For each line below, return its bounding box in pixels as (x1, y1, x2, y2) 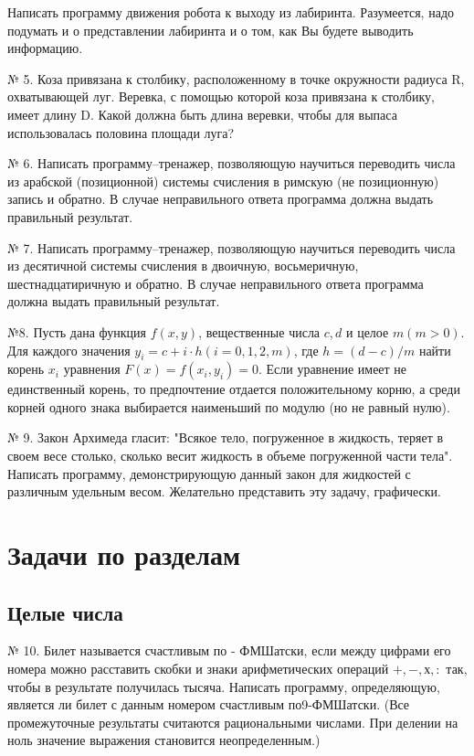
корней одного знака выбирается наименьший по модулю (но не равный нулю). (7, 397, 450, 416)
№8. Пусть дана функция (7, 322, 147, 341)
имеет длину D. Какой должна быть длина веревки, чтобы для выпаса (7, 104, 397, 123)
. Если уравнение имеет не (258, 359, 407, 378)
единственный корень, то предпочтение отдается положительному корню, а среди (7, 379, 460, 399)
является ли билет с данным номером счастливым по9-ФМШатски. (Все (7, 695, 410, 714)
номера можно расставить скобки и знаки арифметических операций (7, 659, 389, 678)
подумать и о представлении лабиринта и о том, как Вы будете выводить (7, 20, 414, 39)
